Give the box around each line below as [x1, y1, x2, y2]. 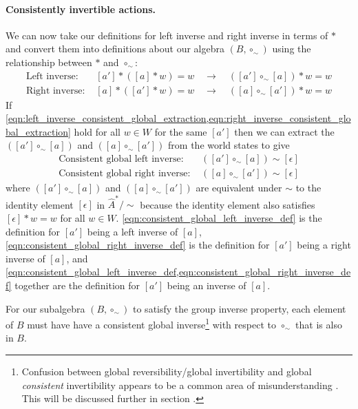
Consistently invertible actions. [6, 1, 156, 16]
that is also [295, 317, 342, 331]
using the [272, 41, 311, 56]
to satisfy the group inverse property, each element [133, 301, 346, 315]
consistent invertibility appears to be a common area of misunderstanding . [21, 377, 339, 392]
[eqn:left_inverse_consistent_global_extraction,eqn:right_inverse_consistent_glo [6, 111, 351, 125]
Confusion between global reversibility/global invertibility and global [21, 364, 312, 378]
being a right [297, 238, 351, 252]
